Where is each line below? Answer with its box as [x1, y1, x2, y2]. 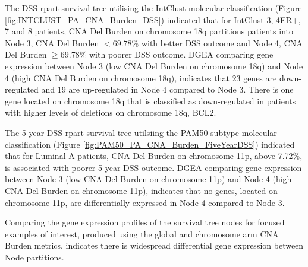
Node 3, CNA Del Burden [5, 36, 99, 49]
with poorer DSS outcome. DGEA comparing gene [89, 48, 274, 61]
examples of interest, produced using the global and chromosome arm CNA [5, 227, 279, 240]
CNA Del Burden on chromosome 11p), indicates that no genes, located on [5, 184, 278, 196]
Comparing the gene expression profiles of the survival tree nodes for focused [5, 216, 285, 228]
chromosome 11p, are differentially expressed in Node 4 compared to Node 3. [5, 196, 285, 208]
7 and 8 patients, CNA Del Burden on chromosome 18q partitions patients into [5, 25, 293, 37]
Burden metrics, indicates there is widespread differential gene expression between [5, 239, 304, 252]
